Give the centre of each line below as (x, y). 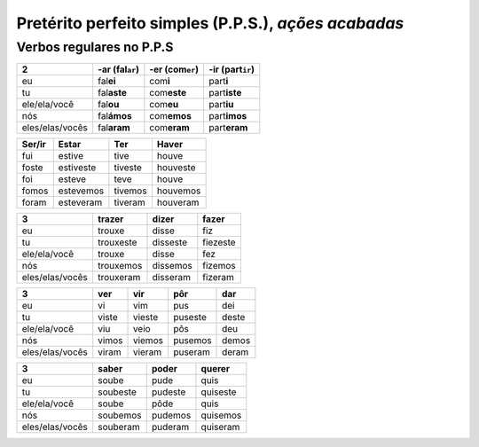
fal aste (113, 93)
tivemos (130, 191)
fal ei (107, 82)
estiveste (77, 168)
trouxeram (119, 278)
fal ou (109, 105)
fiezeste (219, 242)
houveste (176, 168)
